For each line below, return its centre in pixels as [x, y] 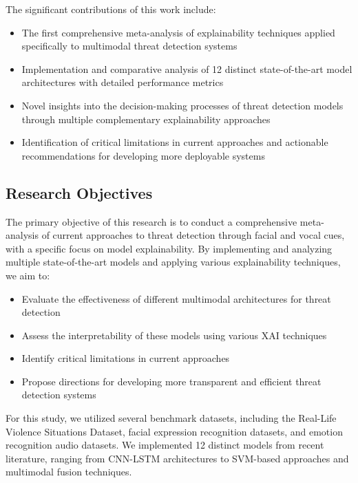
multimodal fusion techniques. [69, 472]
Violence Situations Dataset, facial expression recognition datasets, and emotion [174, 431]
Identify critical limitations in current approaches [126, 358]
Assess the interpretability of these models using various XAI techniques [174, 335]
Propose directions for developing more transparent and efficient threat [171, 381]
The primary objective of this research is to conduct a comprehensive [151, 221]
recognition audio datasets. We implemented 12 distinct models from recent [165, 445]
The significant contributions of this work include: [111, 9]
